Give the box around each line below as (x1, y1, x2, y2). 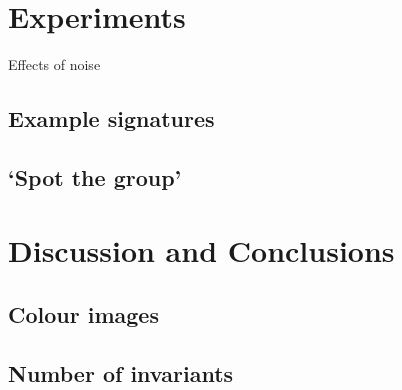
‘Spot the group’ (8, 161, 182, 192)
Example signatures (8, 103, 215, 134)
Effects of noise (8, 54, 101, 75)
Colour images (8, 299, 159, 330)
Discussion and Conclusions (8, 230, 395, 271)
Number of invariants (8, 357, 234, 388)
